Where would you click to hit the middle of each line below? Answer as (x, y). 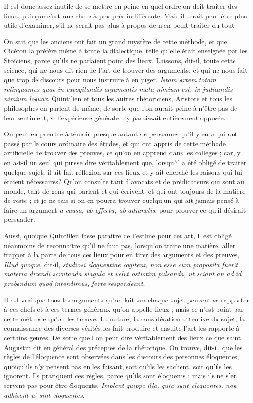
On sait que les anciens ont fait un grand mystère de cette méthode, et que (116, 41)
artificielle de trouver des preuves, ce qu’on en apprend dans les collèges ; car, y (122, 153)
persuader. (19, 219)
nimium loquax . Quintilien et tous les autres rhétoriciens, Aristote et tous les (118, 98)
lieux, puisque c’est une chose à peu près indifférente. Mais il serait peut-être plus (126, 15)
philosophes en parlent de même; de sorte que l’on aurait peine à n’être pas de (121, 108)
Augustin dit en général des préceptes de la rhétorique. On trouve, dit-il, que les (123, 347)
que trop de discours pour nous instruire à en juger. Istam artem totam (110, 79)
